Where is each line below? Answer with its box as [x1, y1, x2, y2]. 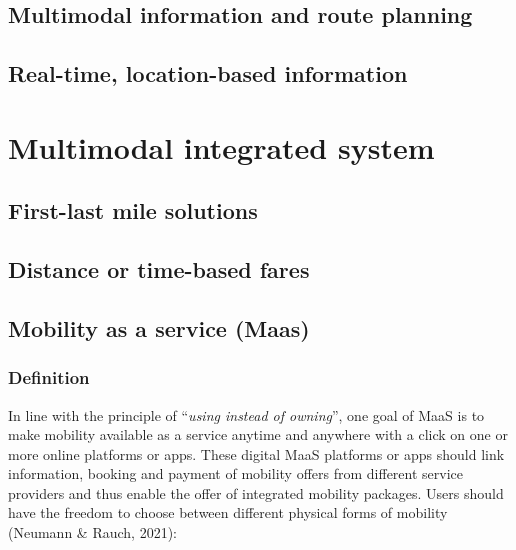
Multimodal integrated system [8, 126, 435, 167]
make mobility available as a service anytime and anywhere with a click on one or [8, 424, 508, 445]
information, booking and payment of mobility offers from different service [8, 463, 463, 484]
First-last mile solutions [8, 195, 258, 226]
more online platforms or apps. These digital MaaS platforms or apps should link [8, 443, 505, 464]
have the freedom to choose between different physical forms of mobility [8, 502, 448, 523]
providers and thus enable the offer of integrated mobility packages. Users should [8, 482, 504, 503]
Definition [8, 365, 90, 390]
